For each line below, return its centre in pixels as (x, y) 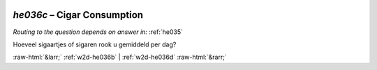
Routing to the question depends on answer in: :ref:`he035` (98, 32)
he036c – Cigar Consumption (78, 15)
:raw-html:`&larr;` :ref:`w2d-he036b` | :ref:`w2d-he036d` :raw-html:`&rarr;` (120, 57)
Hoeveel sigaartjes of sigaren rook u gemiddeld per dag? (95, 44)
